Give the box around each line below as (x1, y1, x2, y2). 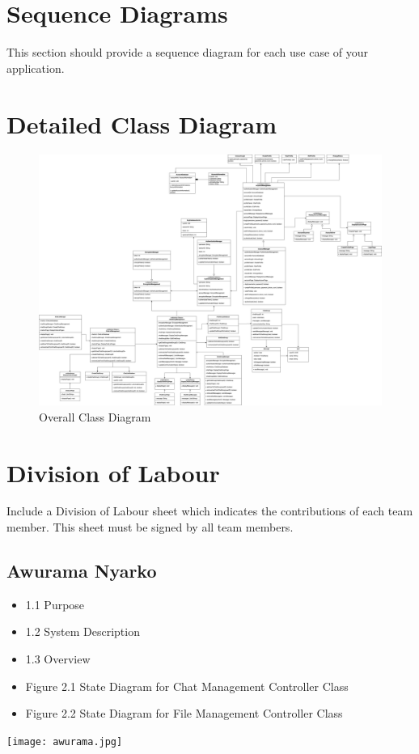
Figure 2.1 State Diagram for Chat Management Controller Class (25, 677, 349, 694)
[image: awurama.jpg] (6, 735, 123, 748)
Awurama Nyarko (6, 558, 157, 583)
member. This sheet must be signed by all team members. (6, 519, 294, 536)
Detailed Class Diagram (6, 107, 277, 140)
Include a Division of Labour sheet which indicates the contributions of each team (6, 502, 413, 519)
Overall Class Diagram (39, 408, 151, 425)
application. (6, 59, 65, 76)
